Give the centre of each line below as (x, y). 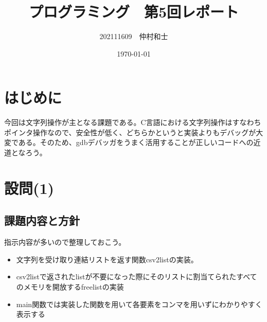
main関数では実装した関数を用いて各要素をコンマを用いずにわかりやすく (139, 304)
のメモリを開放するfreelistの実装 (70, 286)
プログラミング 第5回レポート (134, 12)
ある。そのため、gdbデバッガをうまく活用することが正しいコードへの (136, 142)
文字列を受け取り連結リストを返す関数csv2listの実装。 (107, 259)
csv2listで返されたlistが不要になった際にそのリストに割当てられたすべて (137, 276)
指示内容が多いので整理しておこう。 (65, 242)
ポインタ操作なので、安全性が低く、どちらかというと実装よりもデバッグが (130, 132)
